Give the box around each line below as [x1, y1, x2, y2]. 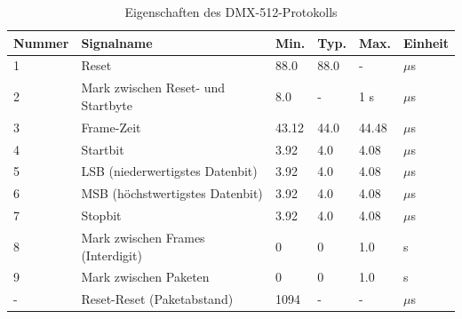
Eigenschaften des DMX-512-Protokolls [124, 3, 338, 20]
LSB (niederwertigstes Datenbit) [81, 162, 258, 180]
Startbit [81, 140, 124, 158]
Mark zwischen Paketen [81, 267, 210, 286]
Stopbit [81, 206, 122, 225]
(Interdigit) [81, 245, 142, 264]
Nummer [13, 33, 69, 52]
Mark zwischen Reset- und [81, 78, 226, 97]
